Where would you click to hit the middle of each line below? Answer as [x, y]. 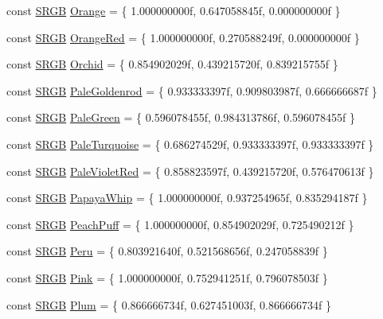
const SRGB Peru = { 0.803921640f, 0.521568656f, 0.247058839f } [167, 251]
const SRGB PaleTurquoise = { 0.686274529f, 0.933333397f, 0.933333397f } [190, 144]
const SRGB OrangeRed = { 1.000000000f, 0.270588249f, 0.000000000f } [183, 37]
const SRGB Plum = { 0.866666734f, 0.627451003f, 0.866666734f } [169, 304]
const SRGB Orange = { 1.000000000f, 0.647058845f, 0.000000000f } [174, 10]
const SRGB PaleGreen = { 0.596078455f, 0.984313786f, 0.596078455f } [181, 117]
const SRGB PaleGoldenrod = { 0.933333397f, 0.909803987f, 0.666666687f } [192, 90]
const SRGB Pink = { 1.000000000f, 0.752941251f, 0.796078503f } [167, 277]
